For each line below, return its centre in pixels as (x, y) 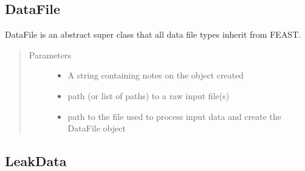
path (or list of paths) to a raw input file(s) (149, 95)
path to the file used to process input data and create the (175, 116)
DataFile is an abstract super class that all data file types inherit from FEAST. (153, 34)
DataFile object (97, 128)
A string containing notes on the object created (156, 75)
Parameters (50, 54)
